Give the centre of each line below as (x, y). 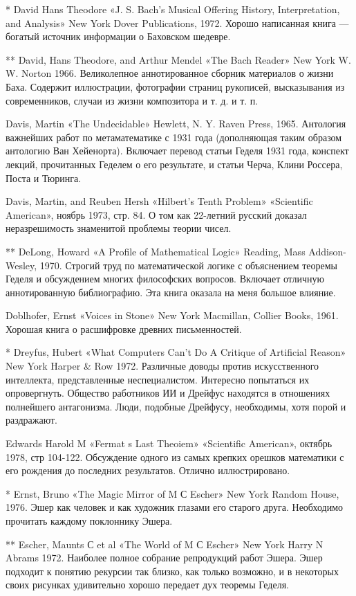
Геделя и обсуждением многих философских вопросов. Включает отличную (165, 279)
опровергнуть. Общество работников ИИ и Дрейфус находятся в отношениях (168, 393)
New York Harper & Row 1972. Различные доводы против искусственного (162, 366)
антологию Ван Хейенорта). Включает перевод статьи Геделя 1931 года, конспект (177, 151)
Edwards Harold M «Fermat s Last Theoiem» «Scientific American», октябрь (169, 443)
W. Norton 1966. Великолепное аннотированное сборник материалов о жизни (170, 73)
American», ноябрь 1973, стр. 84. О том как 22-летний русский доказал (156, 214)
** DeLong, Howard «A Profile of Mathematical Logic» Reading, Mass (156, 251)
